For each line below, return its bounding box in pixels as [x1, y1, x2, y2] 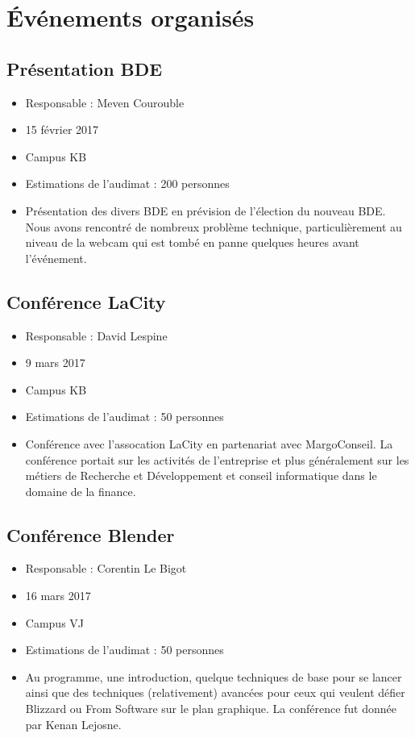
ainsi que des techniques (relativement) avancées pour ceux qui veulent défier [25, 684, 405, 701]
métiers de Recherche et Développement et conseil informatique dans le [25, 467, 377, 484]
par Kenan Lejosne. [25, 715, 122, 732]
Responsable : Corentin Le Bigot [25, 560, 187, 577]
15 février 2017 [25, 121, 99, 138]
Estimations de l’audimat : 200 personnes [25, 175, 230, 192]
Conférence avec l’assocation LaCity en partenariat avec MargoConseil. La [25, 435, 393, 452]
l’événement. [25, 249, 87, 266]
